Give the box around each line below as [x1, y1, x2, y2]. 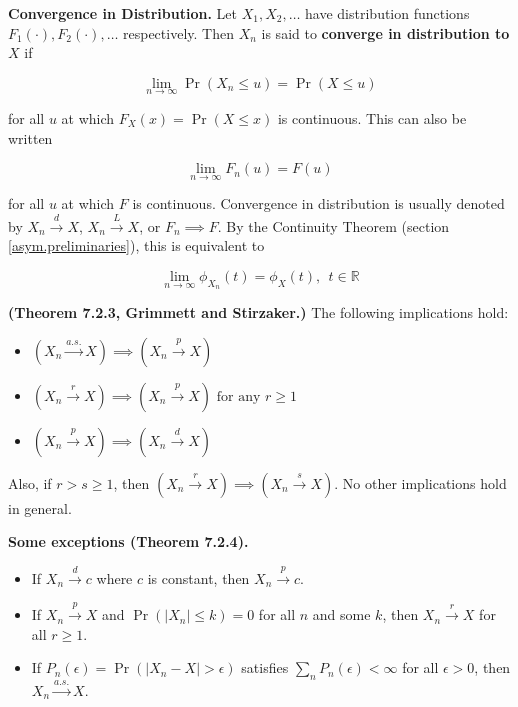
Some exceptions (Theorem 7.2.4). [8, 531, 249, 552]
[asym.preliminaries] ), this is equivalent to [8, 235, 265, 256]
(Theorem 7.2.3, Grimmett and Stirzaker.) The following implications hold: [8, 302, 509, 323]
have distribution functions [305, 3, 470, 23]
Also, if [8, 472, 52, 493]
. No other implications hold [334, 472, 507, 493]
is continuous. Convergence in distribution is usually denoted [132, 193, 505, 214]
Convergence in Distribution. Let [8, 3, 237, 23]
